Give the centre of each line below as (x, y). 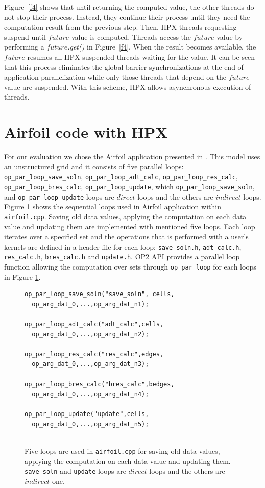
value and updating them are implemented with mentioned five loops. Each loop (130, 226)
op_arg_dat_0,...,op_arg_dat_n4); (90, 394)
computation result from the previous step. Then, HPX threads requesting (121, 27)
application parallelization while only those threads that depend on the (115, 77)
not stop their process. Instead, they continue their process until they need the (127, 17)
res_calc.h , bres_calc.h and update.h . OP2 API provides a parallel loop (122, 257)
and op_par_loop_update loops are (59, 196)
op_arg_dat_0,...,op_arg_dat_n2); (90, 334)
